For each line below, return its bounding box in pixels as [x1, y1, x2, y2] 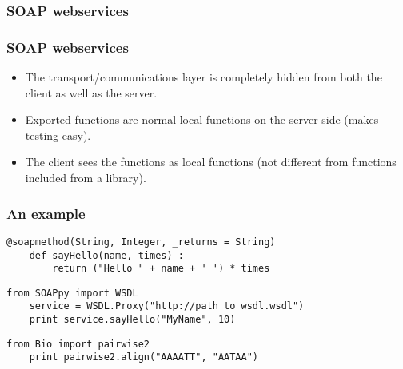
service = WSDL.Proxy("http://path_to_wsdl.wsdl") [29, 300, 305, 312]
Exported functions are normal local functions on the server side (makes [25, 111, 379, 128]
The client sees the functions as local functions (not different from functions [25, 153, 397, 170]
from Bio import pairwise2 [6, 338, 150, 350]
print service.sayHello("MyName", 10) [29, 314, 236, 326]
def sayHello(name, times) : [29, 249, 184, 261]
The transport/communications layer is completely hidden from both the [25, 69, 382, 85]
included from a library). [25, 169, 146, 186]
